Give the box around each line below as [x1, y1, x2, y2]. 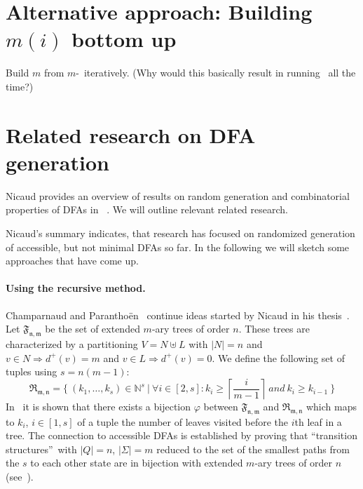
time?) [6, 79, 34, 93]
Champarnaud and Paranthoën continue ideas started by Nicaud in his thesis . [6, 307, 350, 322]
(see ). [6, 469, 34, 483]
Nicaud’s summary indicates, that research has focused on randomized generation [6, 226, 355, 240]
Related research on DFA [6, 120, 256, 149]
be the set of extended [45, 321, 140, 336]
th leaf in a [294, 414, 342, 429]
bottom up [71, 25, 177, 53]
